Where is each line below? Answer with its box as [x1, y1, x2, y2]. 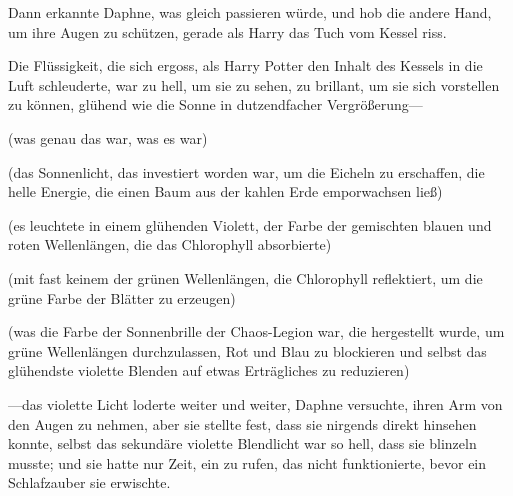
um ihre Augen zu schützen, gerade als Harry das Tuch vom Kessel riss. [8, 21, 447, 42]
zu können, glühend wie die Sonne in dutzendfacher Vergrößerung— [8, 94, 423, 115]
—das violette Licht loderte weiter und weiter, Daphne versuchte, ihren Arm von [8, 393, 503, 414]
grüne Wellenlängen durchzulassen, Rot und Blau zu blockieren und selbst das [8, 340, 487, 361]
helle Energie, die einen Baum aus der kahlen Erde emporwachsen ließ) [8, 181, 443, 202]
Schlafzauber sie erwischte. [8, 472, 171, 493]
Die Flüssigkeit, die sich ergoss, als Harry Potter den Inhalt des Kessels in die [8, 55, 483, 76]
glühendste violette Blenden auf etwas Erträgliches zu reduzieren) [8, 360, 410, 381]
